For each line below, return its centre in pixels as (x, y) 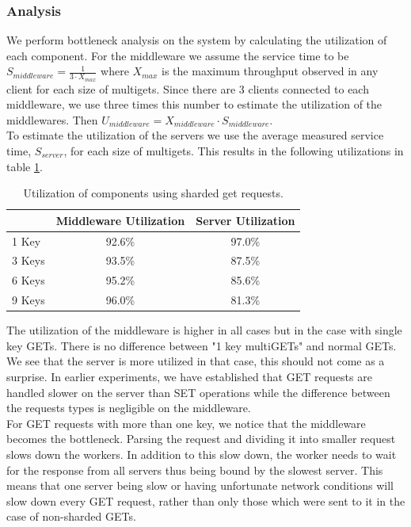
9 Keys (29, 300)
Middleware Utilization (120, 220)
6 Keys (29, 280)
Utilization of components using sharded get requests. (153, 193)
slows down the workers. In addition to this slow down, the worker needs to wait (202, 454)
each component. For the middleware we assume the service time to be (178, 55)
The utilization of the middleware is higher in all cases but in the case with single (204, 330)
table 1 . (25, 166)
